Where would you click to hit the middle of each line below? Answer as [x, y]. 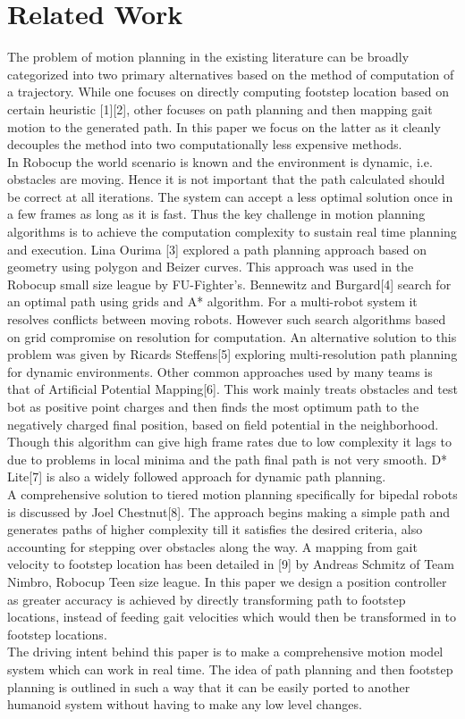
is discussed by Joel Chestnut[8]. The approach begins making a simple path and [229, 511]
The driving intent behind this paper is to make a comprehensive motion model [225, 652]
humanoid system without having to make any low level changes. [185, 704]
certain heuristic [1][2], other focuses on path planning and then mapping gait [220, 109]
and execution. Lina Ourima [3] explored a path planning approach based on [217, 249]
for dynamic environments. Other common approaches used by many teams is [220, 371]
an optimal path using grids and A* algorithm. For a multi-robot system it [212, 301]
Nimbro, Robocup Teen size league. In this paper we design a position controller [227, 581]
